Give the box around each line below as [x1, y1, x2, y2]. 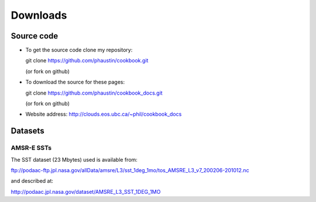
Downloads [11, 9, 67, 22]
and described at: [11, 177, 54, 184]
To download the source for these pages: [25, 79, 125, 86]
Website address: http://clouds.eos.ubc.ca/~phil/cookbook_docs [25, 111, 182, 118]
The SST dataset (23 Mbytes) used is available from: [11, 156, 138, 163]
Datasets [11, 126, 44, 136]
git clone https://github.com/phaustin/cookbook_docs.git [25, 89, 163, 96]
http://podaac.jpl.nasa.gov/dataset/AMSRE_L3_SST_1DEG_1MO [11, 188, 161, 195]
